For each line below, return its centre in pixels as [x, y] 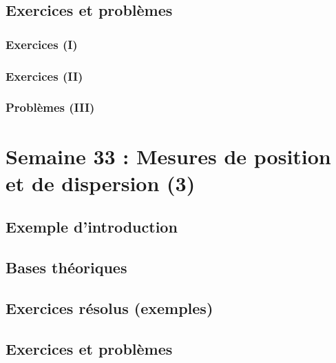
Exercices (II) [44, 76]
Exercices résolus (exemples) [109, 307]
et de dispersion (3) [101, 183]
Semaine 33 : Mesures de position [168, 156]
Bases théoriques [66, 267]
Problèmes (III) [50, 107]
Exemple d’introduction [92, 227]
